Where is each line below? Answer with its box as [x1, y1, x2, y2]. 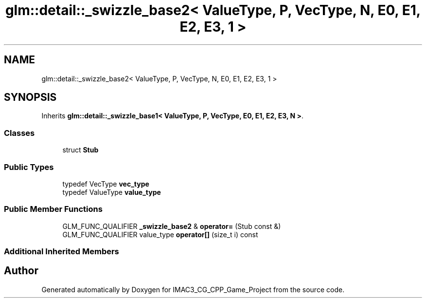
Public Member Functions [4, 204, 103, 214]
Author [4, 264, 38, 277]
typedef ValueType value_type [62, 188, 161, 196]
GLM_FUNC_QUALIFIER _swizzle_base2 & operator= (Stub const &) [62, 222, 281, 230]
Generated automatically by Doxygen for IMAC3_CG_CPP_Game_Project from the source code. [41, 285, 345, 294]
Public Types [4, 162, 54, 172]
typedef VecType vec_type [62, 179, 149, 188]
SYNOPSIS [4, 91, 57, 104]
